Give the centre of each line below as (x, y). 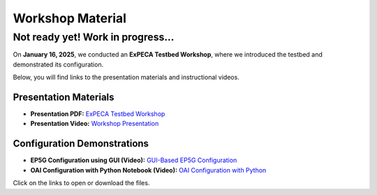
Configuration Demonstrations (81, 144)
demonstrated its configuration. (58, 64)
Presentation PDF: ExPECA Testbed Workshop (98, 114)
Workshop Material (70, 18)
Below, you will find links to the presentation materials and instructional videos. (126, 78)
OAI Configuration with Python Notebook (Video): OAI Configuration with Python (148, 170)
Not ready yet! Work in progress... (94, 37)
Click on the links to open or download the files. (81, 183)
